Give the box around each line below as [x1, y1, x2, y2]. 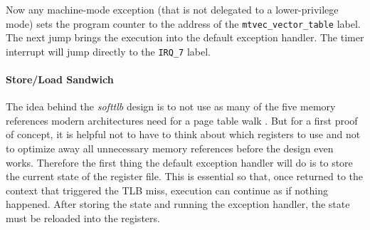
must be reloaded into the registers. [6, 211, 160, 226]
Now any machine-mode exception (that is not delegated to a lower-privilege [6, 2, 339, 16]
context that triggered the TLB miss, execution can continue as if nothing [6, 182, 328, 197]
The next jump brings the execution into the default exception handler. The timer [6, 30, 364, 45]
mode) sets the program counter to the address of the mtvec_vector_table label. [6, 16, 361, 31]
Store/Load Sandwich [6, 72, 114, 87]
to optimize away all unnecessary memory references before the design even [6, 141, 334, 156]
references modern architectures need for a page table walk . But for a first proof [6, 113, 358, 127]
